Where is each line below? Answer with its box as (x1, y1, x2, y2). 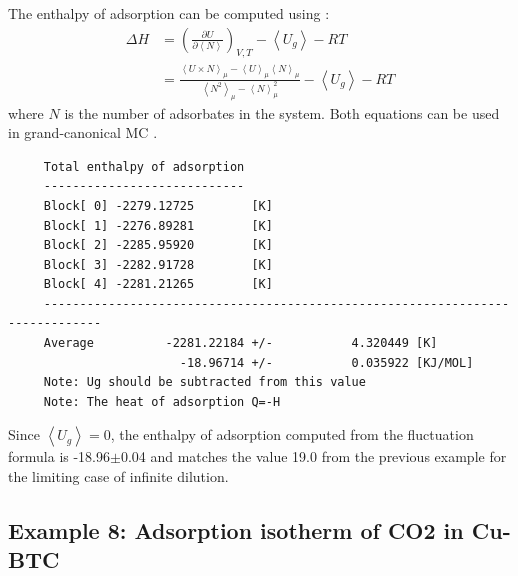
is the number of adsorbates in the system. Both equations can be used (64, 102, 500, 123)
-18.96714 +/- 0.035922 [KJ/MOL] (179, 355, 474, 370)
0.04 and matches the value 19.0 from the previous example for (120, 446, 507, 467)
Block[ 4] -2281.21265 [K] (43, 277, 273, 292)
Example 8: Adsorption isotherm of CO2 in (8, 515, 464, 546)
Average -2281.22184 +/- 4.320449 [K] (43, 336, 438, 351)
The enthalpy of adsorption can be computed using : (8, 3, 330, 23)
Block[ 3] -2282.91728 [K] (43, 257, 273, 272)
